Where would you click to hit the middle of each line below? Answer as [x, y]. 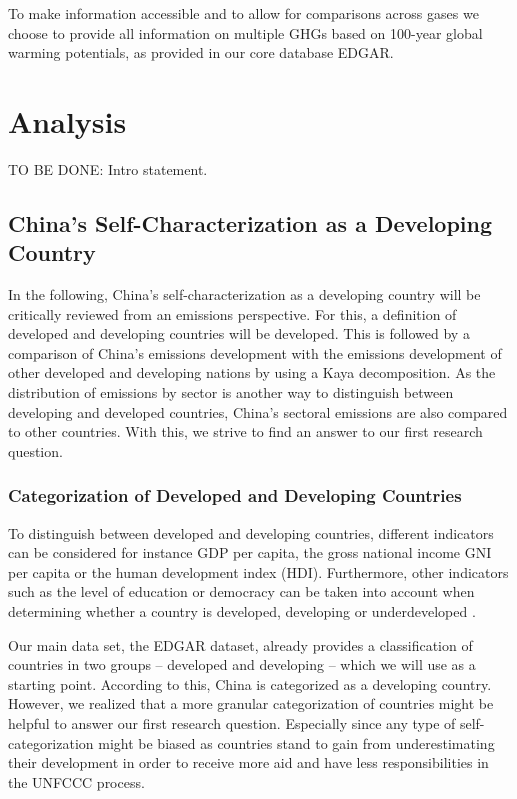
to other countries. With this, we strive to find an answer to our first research [245, 431]
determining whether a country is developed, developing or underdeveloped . [242, 611]
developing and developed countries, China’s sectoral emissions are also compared [258, 411]
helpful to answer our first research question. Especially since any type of [232, 723]
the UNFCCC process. [76, 781]
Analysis [67, 120]
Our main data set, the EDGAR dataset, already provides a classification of [240, 644]
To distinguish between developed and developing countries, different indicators [251, 532]
